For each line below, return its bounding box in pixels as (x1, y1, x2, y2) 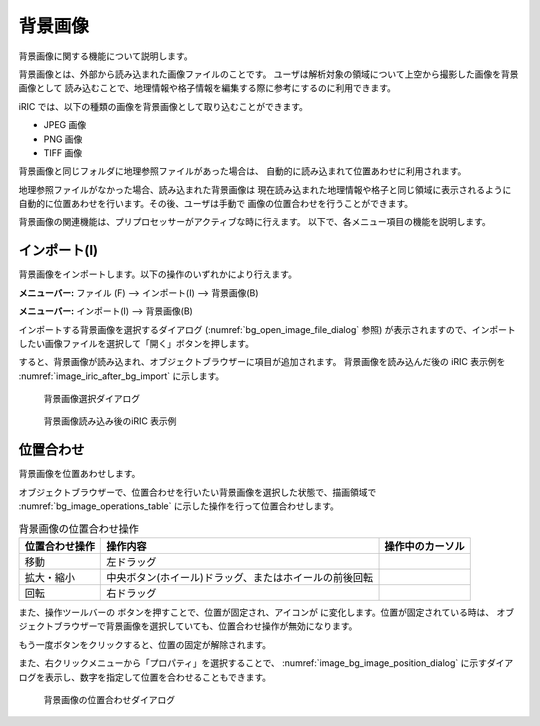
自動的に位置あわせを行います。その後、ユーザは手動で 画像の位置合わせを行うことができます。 (18, 198, 414, 210)
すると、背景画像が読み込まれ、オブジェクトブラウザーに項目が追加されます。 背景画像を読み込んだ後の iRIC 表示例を (18, 356, 506, 368)
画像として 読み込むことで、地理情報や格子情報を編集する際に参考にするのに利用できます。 (18, 82, 397, 94)
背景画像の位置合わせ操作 (18, 521, 140, 535)
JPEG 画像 (43, 119, 87, 131)
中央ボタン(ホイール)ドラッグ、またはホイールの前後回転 (106, 570, 374, 584)
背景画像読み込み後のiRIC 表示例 (43, 415, 177, 427)
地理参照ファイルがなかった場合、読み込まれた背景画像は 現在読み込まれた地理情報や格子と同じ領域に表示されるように (18, 183, 512, 195)
